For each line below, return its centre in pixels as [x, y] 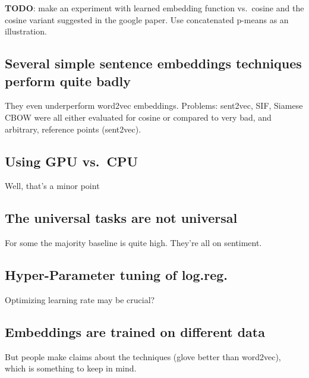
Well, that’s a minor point [52, 186]
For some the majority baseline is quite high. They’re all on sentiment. [133, 243]
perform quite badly [68, 81]
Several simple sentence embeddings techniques [153, 63]
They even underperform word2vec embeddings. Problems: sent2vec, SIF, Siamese [154, 105]
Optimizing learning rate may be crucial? [80, 299]
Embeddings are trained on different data [135, 331]
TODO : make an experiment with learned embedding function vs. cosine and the [154, 8]
